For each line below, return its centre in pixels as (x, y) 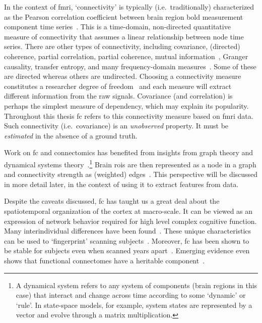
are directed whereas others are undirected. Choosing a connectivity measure (123, 76)
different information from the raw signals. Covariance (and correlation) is (118, 96)
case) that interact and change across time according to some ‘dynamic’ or (131, 295)
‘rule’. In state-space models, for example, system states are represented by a (134, 305)
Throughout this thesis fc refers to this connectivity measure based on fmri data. (129, 116)
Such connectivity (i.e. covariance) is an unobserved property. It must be (116, 126)
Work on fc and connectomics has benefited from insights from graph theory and (129, 152)
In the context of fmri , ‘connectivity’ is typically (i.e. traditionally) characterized (129, 7)
